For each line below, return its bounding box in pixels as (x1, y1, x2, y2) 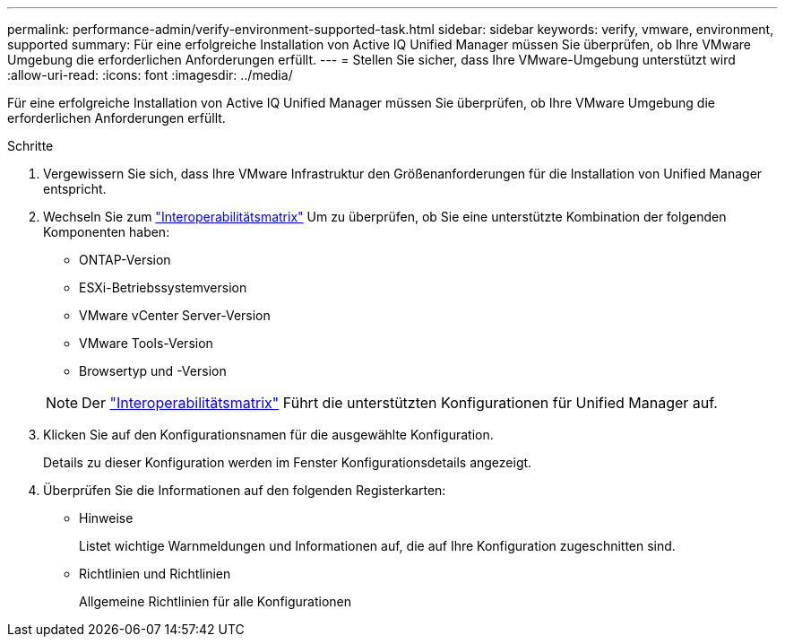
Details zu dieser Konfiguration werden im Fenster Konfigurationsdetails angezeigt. (43, 455, 532, 470)
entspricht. (43, 181, 107, 196)
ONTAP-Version (79, 252, 171, 267)
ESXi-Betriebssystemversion (79, 280, 247, 295)
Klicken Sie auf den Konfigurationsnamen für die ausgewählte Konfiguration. (43, 427, 494, 442)
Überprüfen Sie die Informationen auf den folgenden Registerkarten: (43, 483, 446, 498)
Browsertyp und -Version (79, 363, 227, 379)
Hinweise (79, 510, 134, 526)
